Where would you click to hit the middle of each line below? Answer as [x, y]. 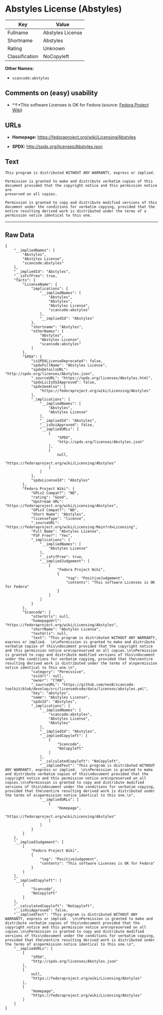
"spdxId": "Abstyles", [54, 702]
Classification [23, 56]
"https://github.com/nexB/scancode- [98, 685]
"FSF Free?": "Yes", [52, 536]
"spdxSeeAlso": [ [49, 387]
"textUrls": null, [49, 634]
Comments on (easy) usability [51, 93]
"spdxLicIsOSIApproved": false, [64, 382]
